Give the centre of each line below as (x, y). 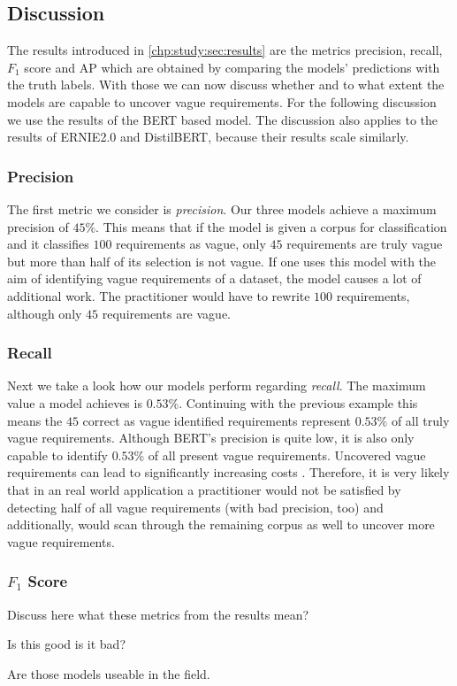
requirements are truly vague (365, 244)
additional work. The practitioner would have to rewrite (159, 295)
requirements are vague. (166, 313)
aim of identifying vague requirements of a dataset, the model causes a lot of (214, 278)
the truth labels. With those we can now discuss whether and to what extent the (226, 85)
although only (45, 313)
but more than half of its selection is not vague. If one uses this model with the (222, 261)
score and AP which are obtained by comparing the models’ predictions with (232, 67)
